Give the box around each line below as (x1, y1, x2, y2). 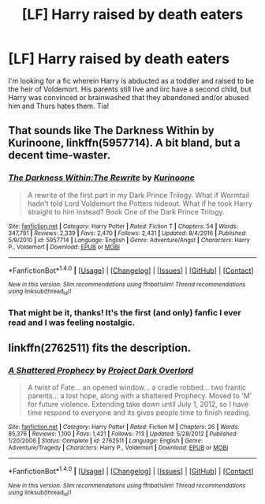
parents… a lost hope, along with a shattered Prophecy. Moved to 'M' (27, 391, 252, 401)
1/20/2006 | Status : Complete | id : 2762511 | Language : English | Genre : (8, 437, 203, 445)
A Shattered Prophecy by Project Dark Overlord (8, 364, 194, 375)
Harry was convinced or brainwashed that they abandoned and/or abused (8, 92, 249, 102)
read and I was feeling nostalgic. (8, 317, 136, 328)
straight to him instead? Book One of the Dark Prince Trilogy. (27, 207, 225, 216)
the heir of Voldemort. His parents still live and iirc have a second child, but (8, 84, 252, 94)
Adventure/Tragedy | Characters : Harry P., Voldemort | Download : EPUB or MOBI (8, 444, 229, 452)
